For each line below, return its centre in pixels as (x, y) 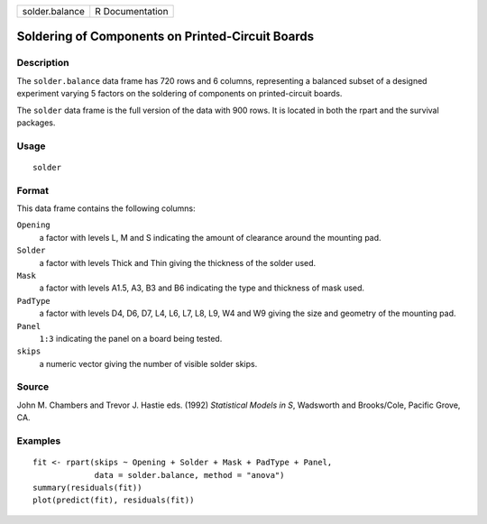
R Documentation (132, 11)
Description (43, 63)
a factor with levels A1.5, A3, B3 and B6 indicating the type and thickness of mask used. (202, 288)
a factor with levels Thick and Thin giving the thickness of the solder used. (178, 262)
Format (33, 190)
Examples (39, 441)
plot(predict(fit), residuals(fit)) (114, 500)
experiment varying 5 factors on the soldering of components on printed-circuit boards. (179, 94)
